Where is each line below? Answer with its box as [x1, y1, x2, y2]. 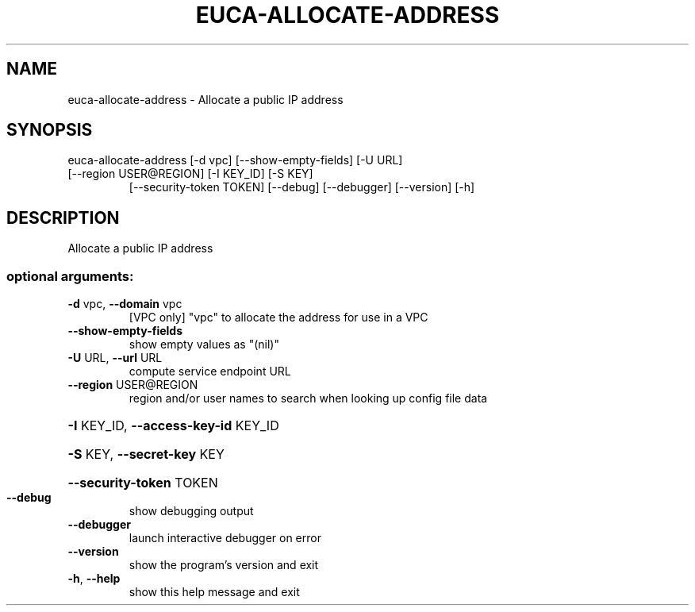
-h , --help [67, 572, 121, 586]
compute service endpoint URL [129, 364, 291, 379]
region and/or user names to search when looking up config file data [129, 391, 488, 406]
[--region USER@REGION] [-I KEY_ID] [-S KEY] [67, 167, 313, 181]
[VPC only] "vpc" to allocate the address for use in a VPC [129, 310, 428, 325]
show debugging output [129, 504, 254, 518]
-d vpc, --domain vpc [67, 297, 182, 311]
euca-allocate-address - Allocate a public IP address [67, 92, 344, 106]
